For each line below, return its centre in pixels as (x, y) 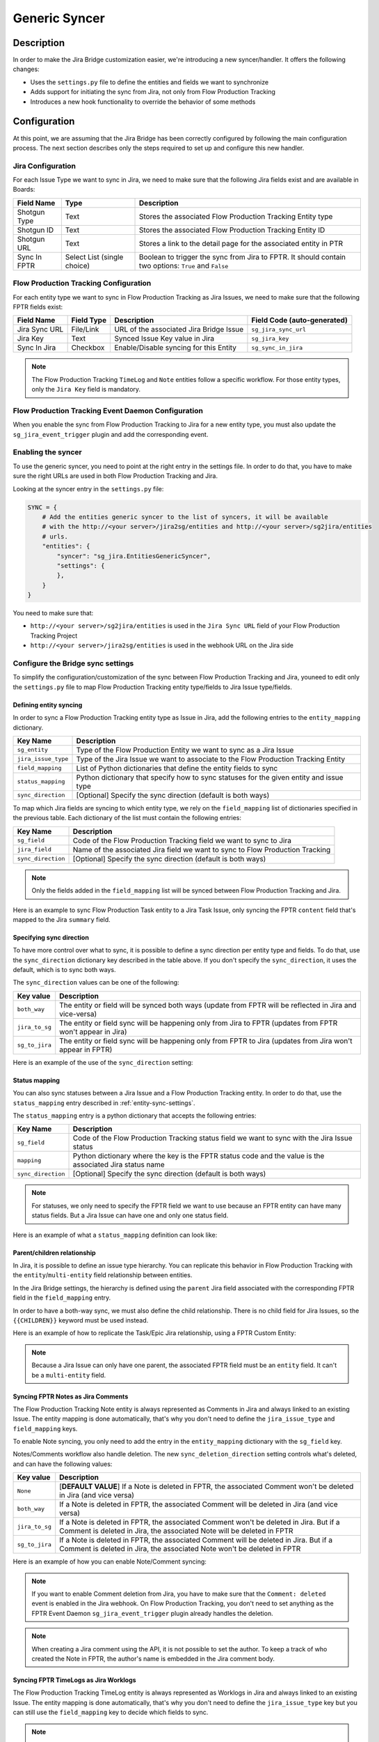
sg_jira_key (270, 338)
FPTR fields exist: (38, 307)
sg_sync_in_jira (277, 347)
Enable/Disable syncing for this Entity (175, 348)
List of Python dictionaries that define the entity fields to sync (177, 768)
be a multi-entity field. (69, 1375)
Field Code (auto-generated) (299, 321)
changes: (26, 69)
